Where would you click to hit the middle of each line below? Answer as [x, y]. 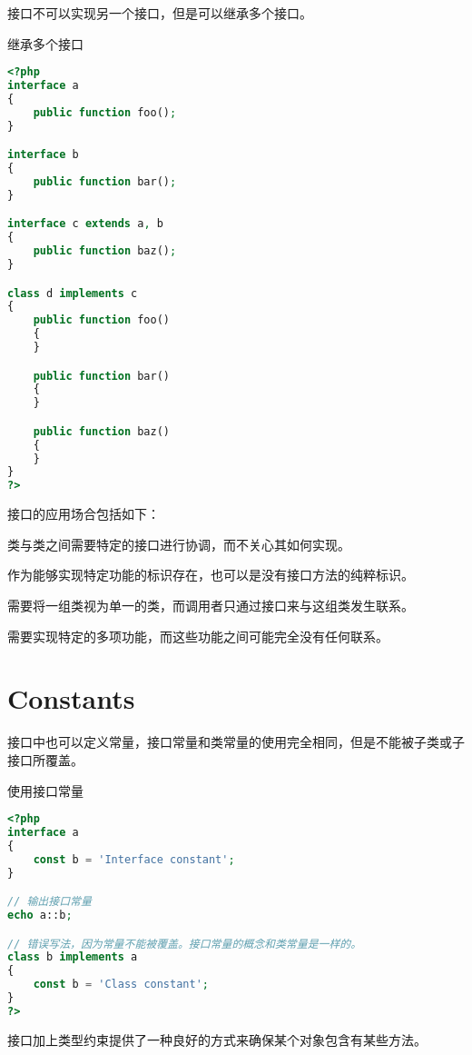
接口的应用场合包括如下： [84, 514]
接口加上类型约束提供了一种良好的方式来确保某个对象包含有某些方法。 [217, 1039]
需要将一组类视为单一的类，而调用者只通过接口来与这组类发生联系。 [211, 605]
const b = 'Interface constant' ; [134, 859]
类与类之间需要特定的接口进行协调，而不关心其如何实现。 [179, 544]
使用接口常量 [45, 790]
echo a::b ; [40, 915]
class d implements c [73, 293]
